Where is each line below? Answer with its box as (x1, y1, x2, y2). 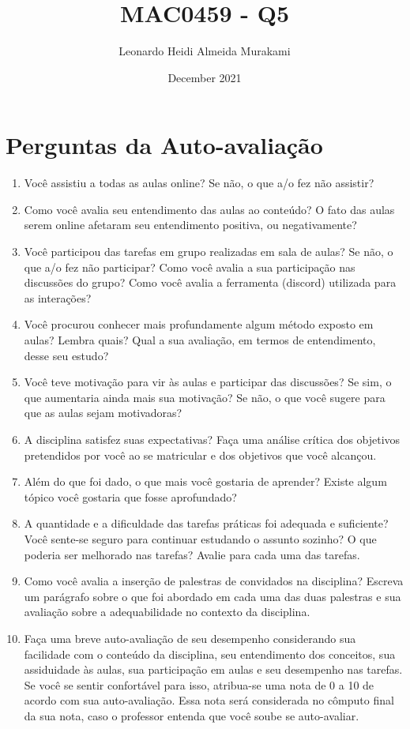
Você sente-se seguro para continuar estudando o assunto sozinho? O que (24, 530, 377, 547)
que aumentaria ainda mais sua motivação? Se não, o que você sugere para (24, 389, 386, 405)
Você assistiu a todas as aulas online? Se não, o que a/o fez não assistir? (24, 175, 374, 191)
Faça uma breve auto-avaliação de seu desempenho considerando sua (24, 629, 356, 646)
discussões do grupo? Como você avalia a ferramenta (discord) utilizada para (24, 274, 397, 291)
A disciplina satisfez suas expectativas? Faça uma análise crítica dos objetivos (24, 430, 401, 447)
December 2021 (167, 69, 242, 85)
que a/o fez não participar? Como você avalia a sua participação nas (24, 258, 355, 275)
